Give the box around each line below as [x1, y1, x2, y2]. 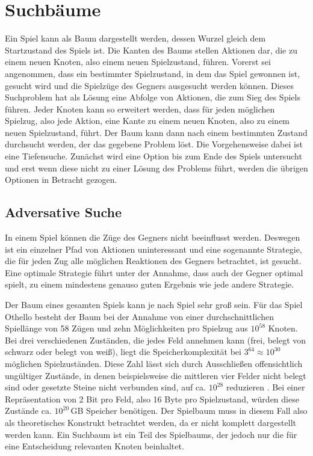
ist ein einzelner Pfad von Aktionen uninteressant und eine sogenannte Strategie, [5, 242, 302, 255]
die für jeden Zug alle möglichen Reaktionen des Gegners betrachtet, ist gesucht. [5, 254, 302, 267]
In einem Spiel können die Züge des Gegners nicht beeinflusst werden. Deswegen [5, 231, 300, 244]
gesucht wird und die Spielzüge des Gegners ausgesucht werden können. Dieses [5, 79, 294, 91]
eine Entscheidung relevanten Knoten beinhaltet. [5, 440, 184, 452]
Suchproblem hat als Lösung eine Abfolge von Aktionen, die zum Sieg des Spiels [5, 91, 300, 103]
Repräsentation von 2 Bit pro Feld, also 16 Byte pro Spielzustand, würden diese [5, 392, 299, 405]
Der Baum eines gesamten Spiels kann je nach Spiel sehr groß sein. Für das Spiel [5, 298, 303, 311]
